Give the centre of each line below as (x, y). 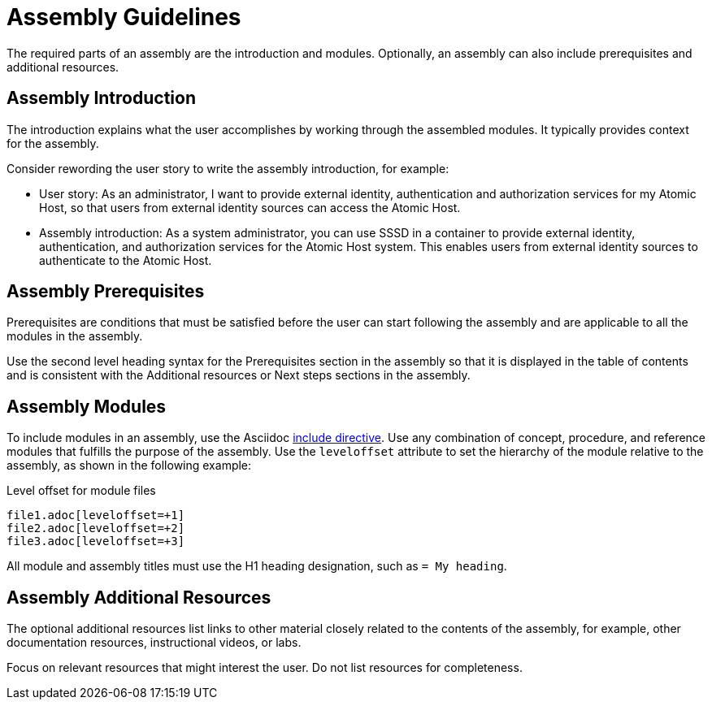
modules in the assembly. (75, 336)
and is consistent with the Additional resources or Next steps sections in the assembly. (239, 375)
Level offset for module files (81, 491)
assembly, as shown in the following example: (129, 466)
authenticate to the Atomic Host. (126, 260)
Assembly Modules (87, 406)
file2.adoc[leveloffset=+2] (96, 528)
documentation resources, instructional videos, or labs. (154, 643)
